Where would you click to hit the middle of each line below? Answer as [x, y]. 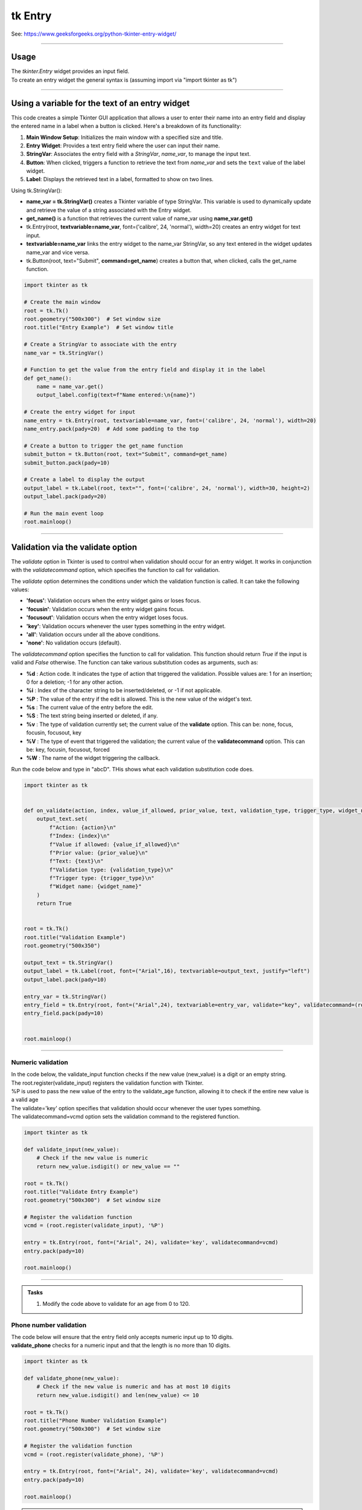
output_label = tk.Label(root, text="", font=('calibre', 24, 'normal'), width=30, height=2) [167, 488]
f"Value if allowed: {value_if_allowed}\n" [115, 844]
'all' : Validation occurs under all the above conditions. [93, 634]
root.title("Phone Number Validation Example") [95, 1421]
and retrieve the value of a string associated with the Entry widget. [109, 210]
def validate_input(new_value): [72, 1149]
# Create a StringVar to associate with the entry [100, 345]
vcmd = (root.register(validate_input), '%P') [94, 1226]
